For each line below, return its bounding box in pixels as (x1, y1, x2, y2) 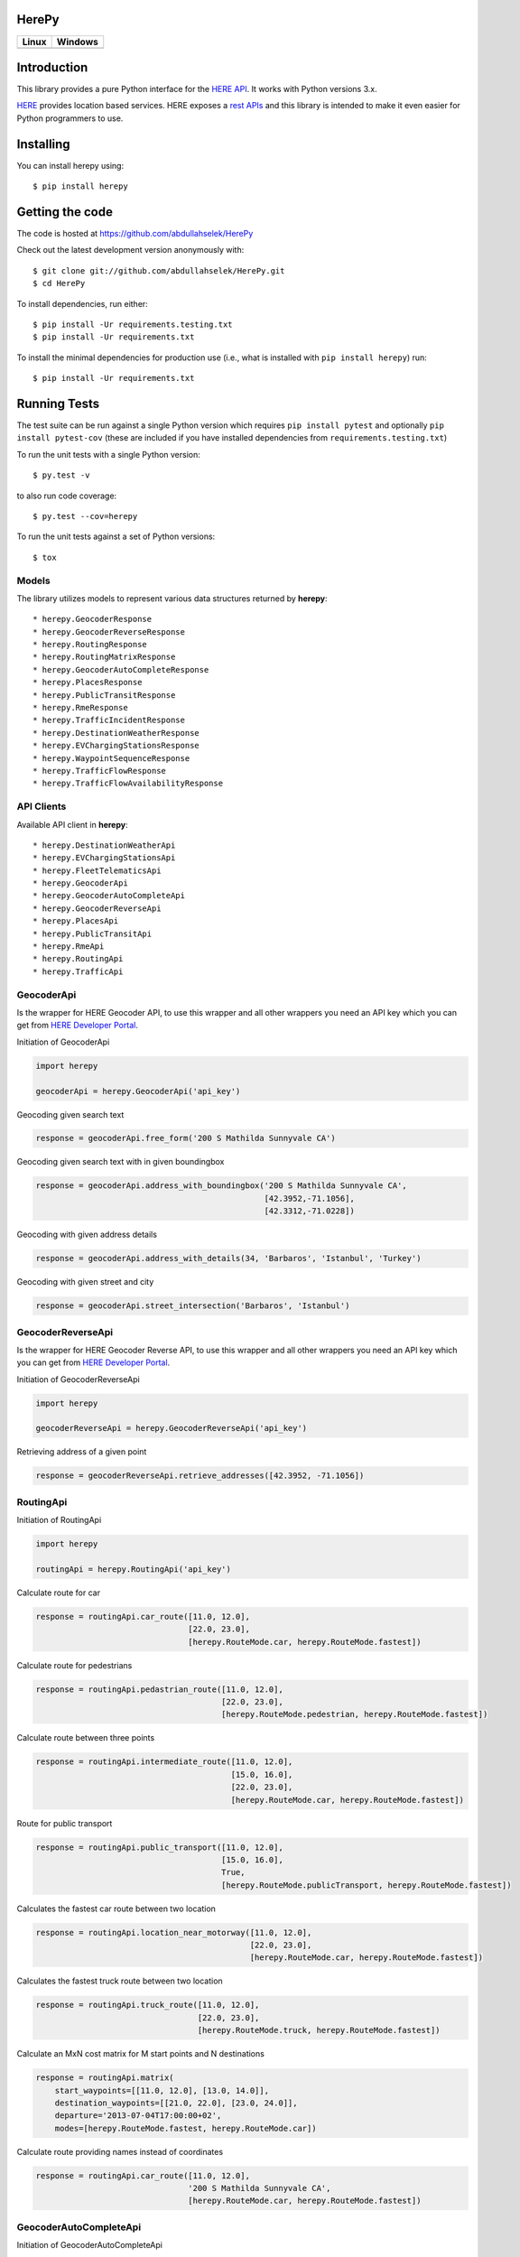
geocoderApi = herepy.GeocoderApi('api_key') (35, 1086, 241, 1096)
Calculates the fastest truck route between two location (16, 1975, 223, 1986)
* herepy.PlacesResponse (32, 677, 143, 688)
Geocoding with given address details (16, 1229, 158, 1240)
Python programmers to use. (16, 113, 124, 124)
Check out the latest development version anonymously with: (16, 245, 245, 255)
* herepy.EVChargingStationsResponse (32, 740, 200, 751)
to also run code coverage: (16, 490, 117, 501)
